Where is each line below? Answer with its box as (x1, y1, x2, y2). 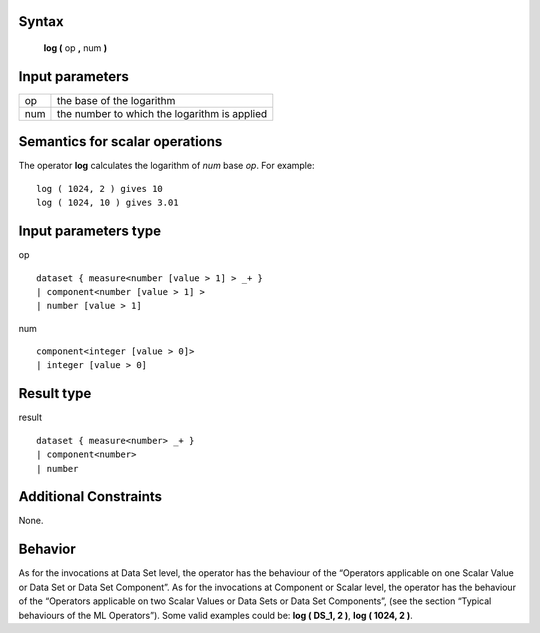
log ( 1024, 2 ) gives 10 (36, 183, 164, 194)
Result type (18, 385, 92, 402)
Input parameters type (18, 223, 162, 240)
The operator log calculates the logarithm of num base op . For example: (18, 160, 315, 172)
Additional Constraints (18, 488, 163, 505)
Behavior (18, 541, 77, 558)
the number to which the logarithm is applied (56, 106, 268, 120)
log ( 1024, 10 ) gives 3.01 (36, 197, 179, 209)
